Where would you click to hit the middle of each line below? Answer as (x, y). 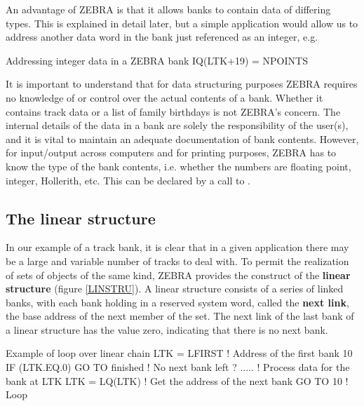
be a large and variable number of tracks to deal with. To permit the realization (177, 260)
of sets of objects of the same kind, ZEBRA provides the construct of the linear (178, 275)
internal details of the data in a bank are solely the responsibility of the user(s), (177, 125)
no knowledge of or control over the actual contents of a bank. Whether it (164, 97)
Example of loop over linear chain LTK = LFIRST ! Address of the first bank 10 (179, 353)
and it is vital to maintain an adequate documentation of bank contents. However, (182, 138)
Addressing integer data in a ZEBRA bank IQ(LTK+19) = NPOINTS (157, 60)
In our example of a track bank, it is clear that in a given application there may (177, 247)
